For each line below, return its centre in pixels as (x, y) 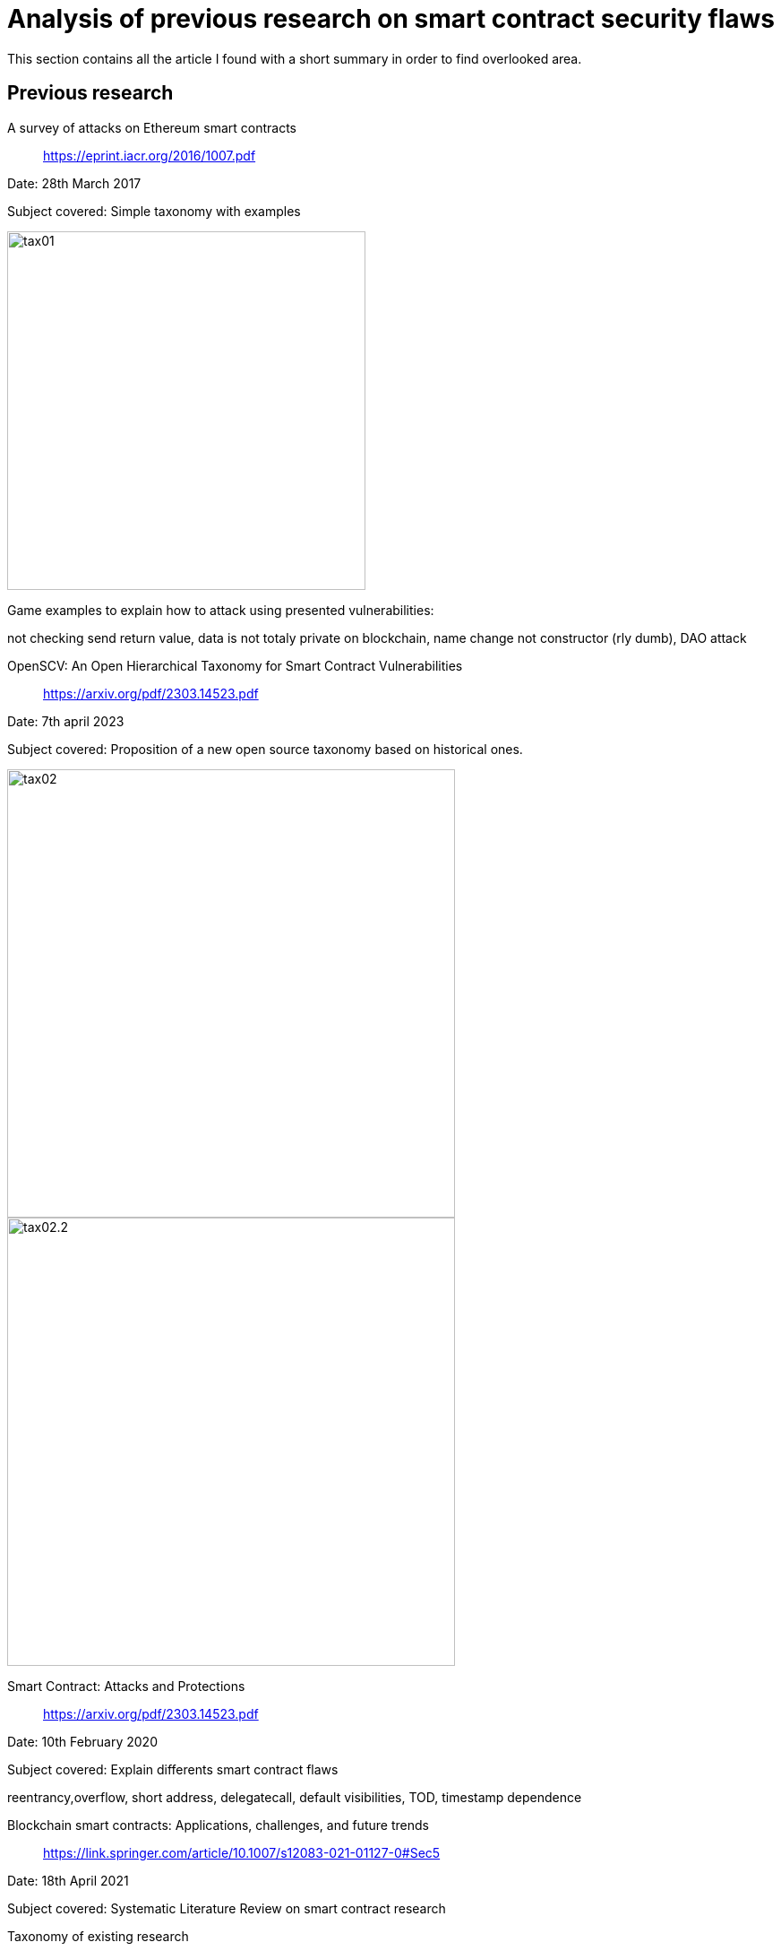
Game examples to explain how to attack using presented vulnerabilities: (221, 610)
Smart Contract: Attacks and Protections (126, 1686)
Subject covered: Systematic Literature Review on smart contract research (227, 1908)
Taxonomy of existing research (98, 1936)
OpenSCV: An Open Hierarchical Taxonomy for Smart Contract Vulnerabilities (235, 665)
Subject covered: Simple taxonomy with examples (154, 211)
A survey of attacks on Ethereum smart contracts (152, 127)
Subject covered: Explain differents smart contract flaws (173, 1769)
